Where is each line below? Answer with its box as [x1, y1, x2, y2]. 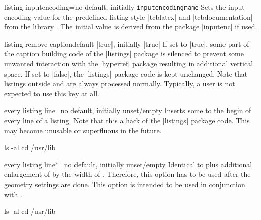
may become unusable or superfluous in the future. [4, 125, 162, 135]
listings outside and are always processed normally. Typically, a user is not [4, 78, 235, 89]
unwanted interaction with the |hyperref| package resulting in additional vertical [4, 58, 253, 69]
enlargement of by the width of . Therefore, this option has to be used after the [4, 169, 251, 179]
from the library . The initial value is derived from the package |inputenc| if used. [4, 21, 257, 32]
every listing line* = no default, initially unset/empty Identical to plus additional [4, 159, 252, 169]
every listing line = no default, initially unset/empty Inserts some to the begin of [4, 105, 251, 116]
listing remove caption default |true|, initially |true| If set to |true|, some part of [4, 38, 249, 49]
